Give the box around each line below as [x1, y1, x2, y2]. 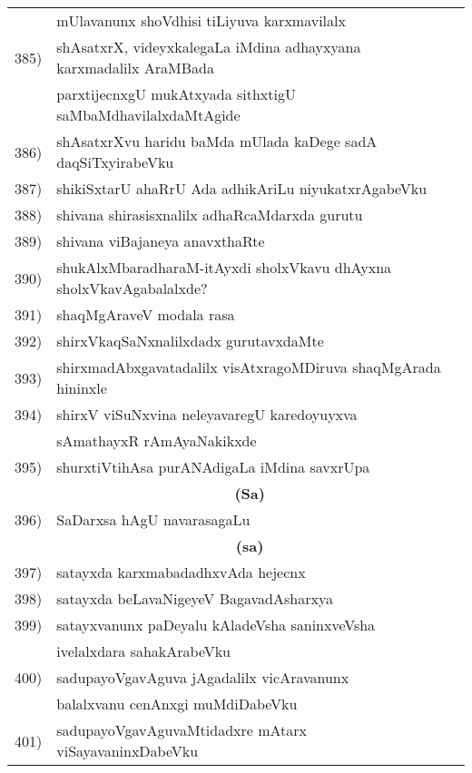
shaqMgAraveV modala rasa [56, 304, 235, 325]
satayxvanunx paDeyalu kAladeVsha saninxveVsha [56, 614, 376, 635]
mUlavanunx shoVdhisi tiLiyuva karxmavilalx [56, 10, 346, 31]
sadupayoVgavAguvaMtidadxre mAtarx [56, 719, 308, 740]
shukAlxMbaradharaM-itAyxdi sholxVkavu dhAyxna [56, 257, 392, 278]
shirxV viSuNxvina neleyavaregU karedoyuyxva [56, 404, 358, 425]
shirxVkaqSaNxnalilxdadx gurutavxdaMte [56, 330, 324, 351]
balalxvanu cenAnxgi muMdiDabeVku [56, 693, 298, 714]
